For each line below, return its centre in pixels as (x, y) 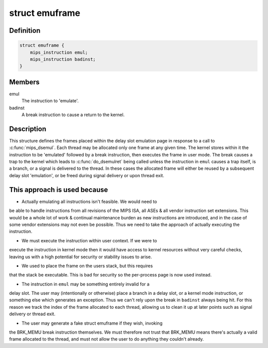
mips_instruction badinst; (63, 59)
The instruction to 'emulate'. (50, 101)
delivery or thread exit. (32, 314)
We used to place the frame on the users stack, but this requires (87, 266)
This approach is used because (59, 189)
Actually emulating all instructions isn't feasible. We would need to (89, 202)
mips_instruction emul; (59, 52)
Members (24, 82)
